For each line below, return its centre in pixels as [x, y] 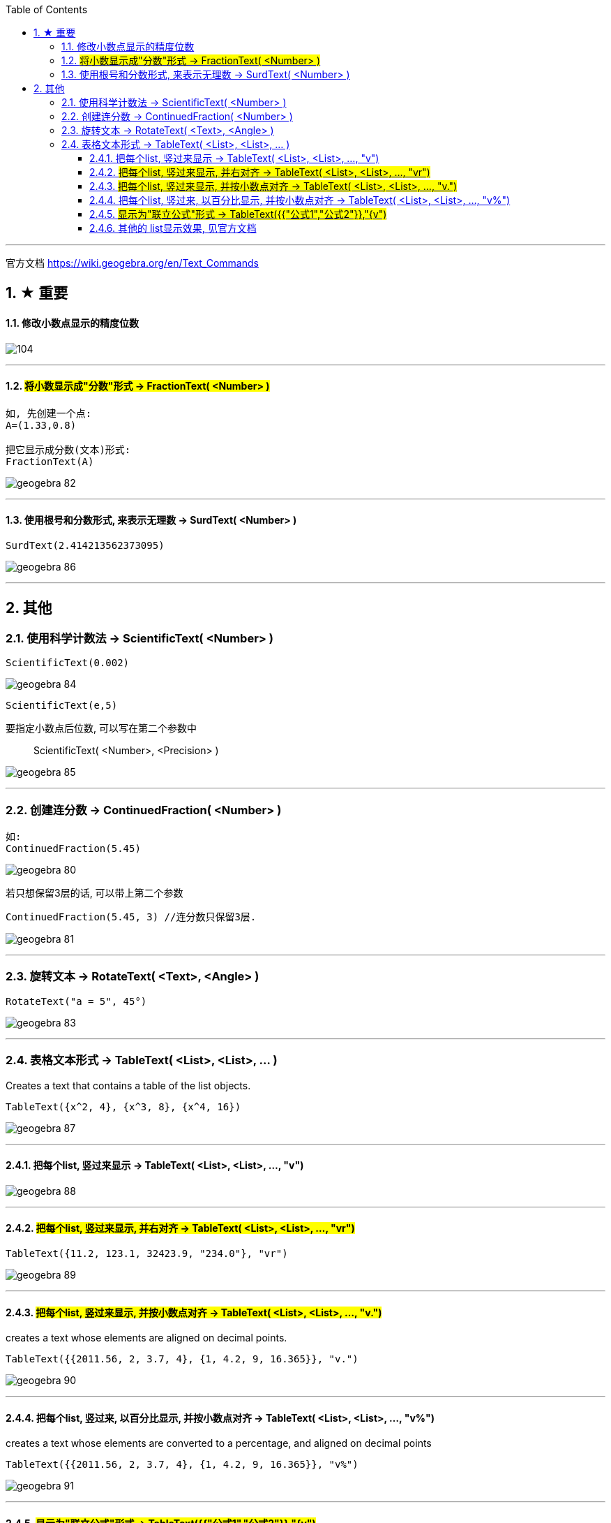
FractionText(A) [50, 461]
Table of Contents [47, 9]
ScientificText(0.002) [68, 663]
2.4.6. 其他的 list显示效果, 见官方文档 [173, 228]
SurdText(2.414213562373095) [85, 546]
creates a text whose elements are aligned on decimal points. [146, 1338]
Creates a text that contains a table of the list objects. [128, 1085]
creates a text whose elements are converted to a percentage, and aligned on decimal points [219, 1443]
